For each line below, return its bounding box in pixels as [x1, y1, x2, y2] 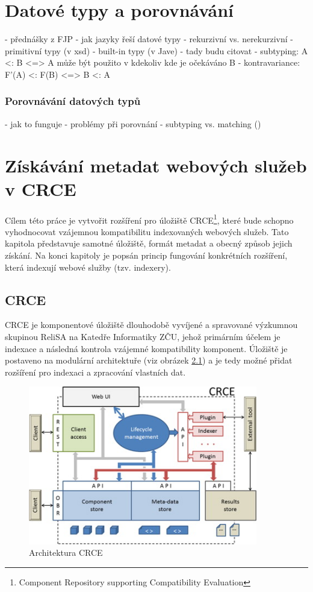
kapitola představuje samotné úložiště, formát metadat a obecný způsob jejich [5, 237, 293, 250]
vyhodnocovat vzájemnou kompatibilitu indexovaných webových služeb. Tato [5, 225, 289, 238]
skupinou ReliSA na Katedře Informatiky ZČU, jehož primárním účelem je [5, 330, 280, 343]
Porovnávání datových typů [5, 93, 141, 109]
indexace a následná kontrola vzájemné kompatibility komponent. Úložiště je [5, 342, 288, 354]
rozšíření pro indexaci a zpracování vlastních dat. [5, 365, 186, 378]
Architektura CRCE [29, 546, 103, 559]
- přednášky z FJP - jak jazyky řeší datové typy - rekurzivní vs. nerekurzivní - [5, 33, 293, 45]
